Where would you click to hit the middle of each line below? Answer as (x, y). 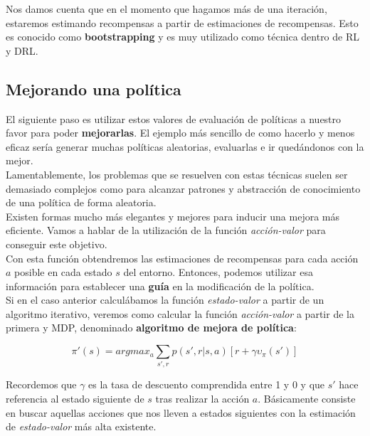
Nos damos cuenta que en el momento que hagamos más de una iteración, (166, 9)
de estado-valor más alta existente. (81, 426)
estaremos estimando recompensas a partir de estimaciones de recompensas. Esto (182, 22)
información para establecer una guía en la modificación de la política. (160, 286)
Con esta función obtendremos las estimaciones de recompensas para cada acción (182, 258)
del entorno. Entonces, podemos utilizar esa (218, 272)
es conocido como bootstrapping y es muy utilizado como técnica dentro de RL (183, 37)
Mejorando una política (94, 89)
